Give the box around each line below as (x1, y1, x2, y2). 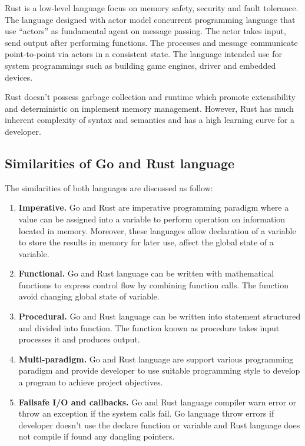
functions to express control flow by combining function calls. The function (18, 278, 289, 291)
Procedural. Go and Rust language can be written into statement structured (18, 310, 301, 322)
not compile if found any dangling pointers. (18, 430, 175, 442)
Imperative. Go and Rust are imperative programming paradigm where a (18, 201, 289, 214)
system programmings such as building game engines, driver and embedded (5, 59, 276, 71)
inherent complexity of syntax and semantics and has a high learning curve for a (5, 114, 295, 126)
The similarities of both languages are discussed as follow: (5, 181, 213, 194)
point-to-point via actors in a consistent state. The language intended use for (5, 48, 283, 60)
